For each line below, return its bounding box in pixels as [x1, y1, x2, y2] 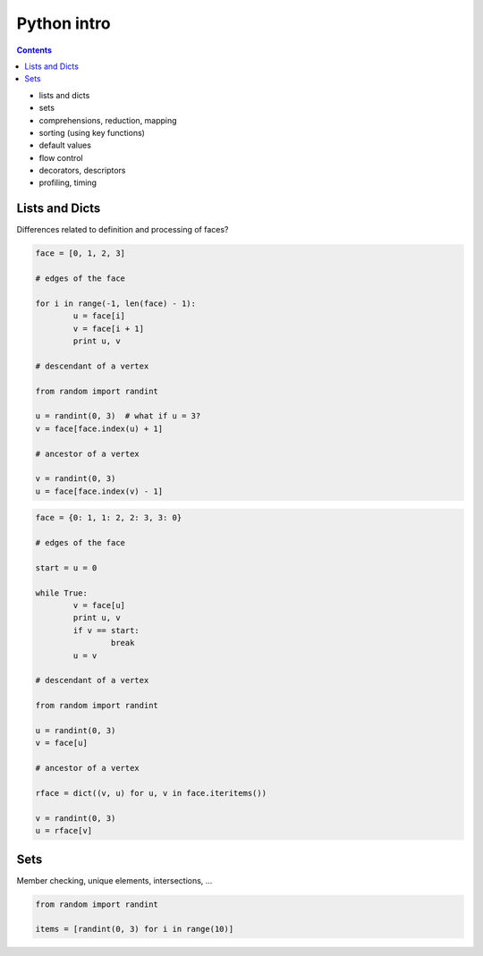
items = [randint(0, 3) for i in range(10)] [35, 924, 234, 935]
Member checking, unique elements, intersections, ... [16, 875, 213, 885]
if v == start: [72, 625, 140, 635]
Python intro [16, 13, 111, 33]
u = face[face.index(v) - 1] [35, 486, 164, 496]
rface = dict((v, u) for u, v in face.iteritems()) [35, 788, 267, 798]
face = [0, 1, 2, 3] [35, 249, 125, 258]
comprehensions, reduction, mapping [38, 114, 178, 125]
